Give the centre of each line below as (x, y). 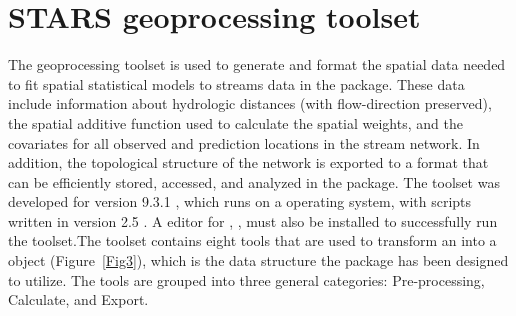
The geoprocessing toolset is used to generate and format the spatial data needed (257, 64)
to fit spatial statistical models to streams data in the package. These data (236, 83)
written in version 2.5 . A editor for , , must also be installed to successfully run (253, 220)
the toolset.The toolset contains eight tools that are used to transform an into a (252, 240)
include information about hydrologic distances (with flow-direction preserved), (250, 103)
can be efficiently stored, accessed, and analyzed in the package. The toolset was (254, 181)
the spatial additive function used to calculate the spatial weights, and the (235, 122)
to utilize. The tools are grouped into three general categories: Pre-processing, (246, 279)
